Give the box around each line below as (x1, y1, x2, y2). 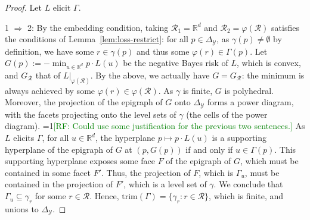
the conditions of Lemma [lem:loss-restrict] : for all (5, 33, 188, 45)
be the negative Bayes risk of (123, 56, 228, 69)
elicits (13, 131, 35, 144)
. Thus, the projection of (101, 166, 191, 178)
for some (35, 190, 66, 202)
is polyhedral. (224, 84, 274, 96)
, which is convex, (237, 56, 301, 69)
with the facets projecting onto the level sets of (5, 108, 176, 120)
